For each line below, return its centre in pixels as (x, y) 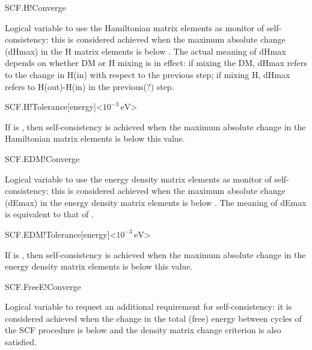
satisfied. (21, 342)
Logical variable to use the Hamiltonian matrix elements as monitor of (135, 27)
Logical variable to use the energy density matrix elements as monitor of (138, 179)
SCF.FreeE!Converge (43, 286)
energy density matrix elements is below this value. (99, 266)
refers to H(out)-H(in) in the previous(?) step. (90, 86)
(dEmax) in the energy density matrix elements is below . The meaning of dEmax (156, 202)
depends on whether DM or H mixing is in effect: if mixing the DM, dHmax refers (156, 63)
